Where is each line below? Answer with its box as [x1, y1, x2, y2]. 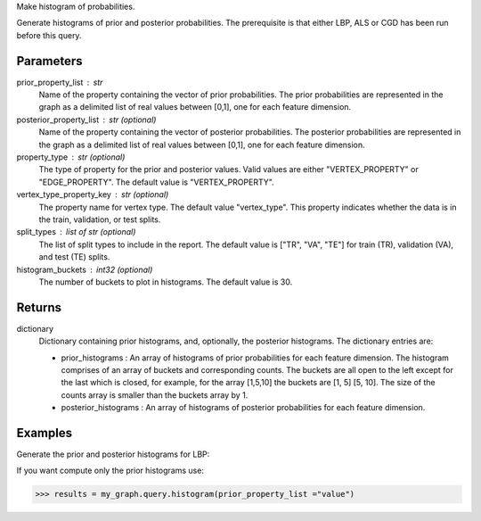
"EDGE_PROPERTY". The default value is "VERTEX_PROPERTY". [38, 177, 275, 187]
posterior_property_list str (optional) [16, 114, 157, 125]
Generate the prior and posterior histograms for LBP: [16, 449, 210, 459]
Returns [16, 300, 62, 315]
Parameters [16, 54, 83, 69]
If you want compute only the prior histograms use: [16, 465, 205, 476]
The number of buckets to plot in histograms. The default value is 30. [38, 277, 293, 287]
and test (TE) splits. [38, 252, 110, 262]
